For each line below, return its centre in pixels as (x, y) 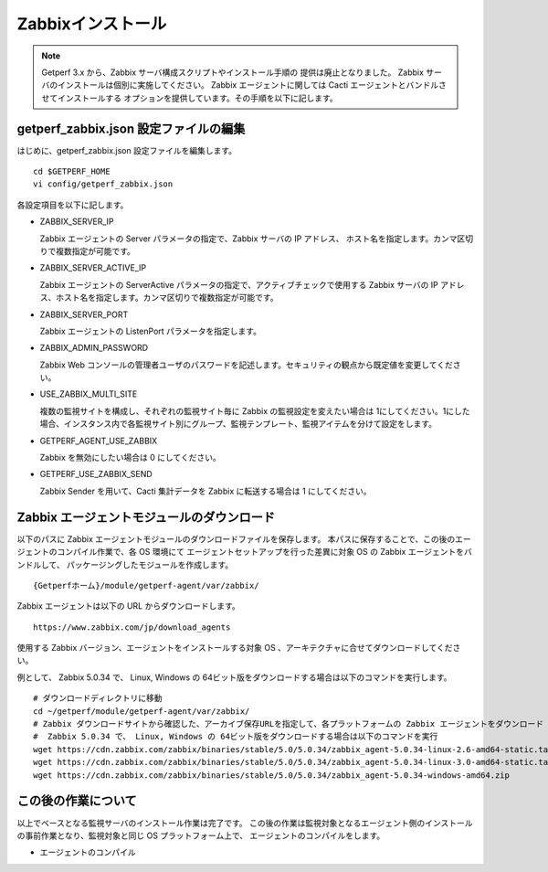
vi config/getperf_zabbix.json (103, 184)
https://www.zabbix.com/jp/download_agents (132, 627)
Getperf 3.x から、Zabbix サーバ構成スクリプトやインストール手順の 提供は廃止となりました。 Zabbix (233, 72)
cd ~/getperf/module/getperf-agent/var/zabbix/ (142, 711)
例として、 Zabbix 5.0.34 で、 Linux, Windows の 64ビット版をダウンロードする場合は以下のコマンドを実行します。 (234, 677)
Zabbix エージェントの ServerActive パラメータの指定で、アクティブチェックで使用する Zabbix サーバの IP (239, 284)
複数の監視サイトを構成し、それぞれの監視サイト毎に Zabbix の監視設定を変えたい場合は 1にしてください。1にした (255, 410)
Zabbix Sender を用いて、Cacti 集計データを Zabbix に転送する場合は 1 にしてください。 (205, 491)
